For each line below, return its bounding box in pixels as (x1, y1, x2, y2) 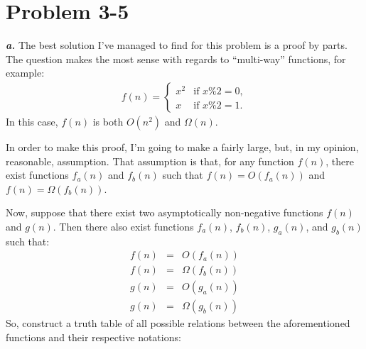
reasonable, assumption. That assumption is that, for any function (6, 153, 294, 168)
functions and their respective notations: (6, 330, 181, 345)
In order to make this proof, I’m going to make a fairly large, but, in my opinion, (6, 139, 359, 154)
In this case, (6, 113, 58, 128)
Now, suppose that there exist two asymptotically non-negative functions (6, 205, 323, 220)
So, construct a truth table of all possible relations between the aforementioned (6, 316, 350, 331)
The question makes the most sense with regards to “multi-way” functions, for (6, 51, 346, 66)
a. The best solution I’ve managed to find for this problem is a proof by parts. (6, 38, 348, 52)
